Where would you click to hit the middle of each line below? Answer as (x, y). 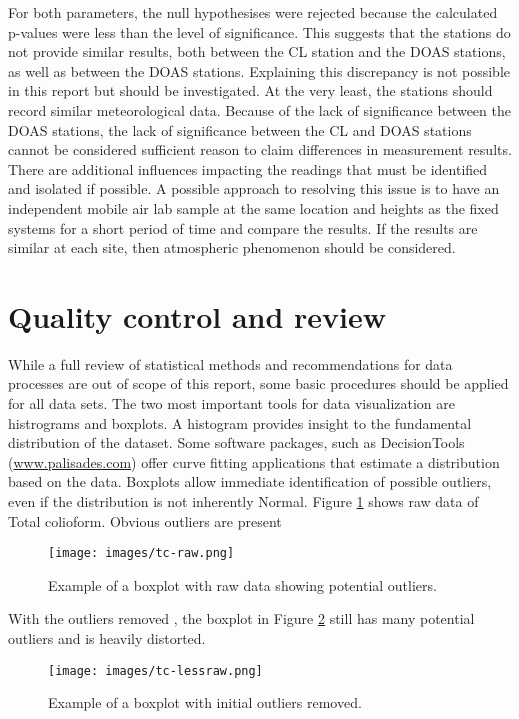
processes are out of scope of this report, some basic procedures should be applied (258, 383)
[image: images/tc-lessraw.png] (155, 670)
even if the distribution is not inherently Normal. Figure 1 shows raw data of (243, 501)
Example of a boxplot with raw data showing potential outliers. (242, 584)
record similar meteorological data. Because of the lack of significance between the (259, 109)
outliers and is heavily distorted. (107, 638)
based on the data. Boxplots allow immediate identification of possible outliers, (250, 481)
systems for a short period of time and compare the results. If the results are (243, 227)
